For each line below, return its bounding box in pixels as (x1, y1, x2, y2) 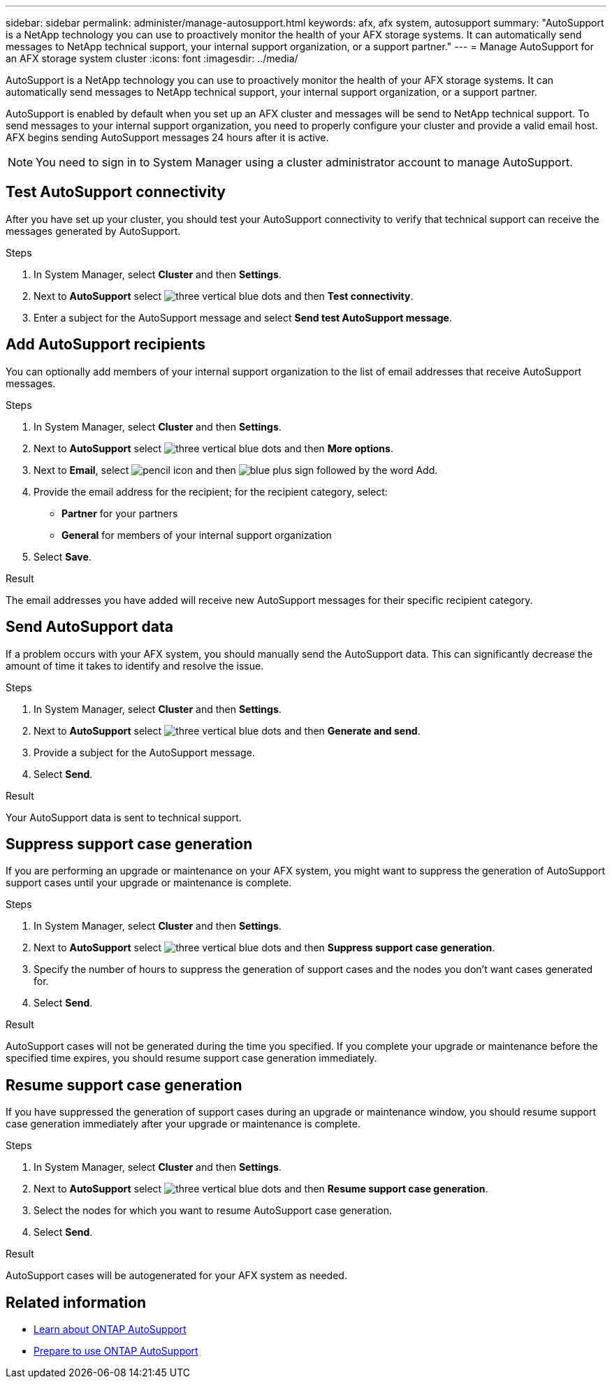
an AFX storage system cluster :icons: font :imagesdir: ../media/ (6, 52, 298, 64)
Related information (6, 1293, 147, 1311)
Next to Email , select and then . (34, 463, 438, 476)
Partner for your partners (61, 507, 178, 519)
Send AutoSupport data (6, 618, 173, 636)
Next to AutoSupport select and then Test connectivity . (34, 289, 414, 302)
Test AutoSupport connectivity (6, 183, 226, 201)
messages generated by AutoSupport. (6, 224, 181, 237)
